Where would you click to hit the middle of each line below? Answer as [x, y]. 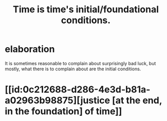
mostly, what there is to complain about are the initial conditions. [73, 69]
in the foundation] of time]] [63, 112]
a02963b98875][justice [58, 100]
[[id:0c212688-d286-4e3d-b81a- [78, 89]
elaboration [30, 49]
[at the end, [137, 100]
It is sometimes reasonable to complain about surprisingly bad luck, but [80, 63]
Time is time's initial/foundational [86, 9]
